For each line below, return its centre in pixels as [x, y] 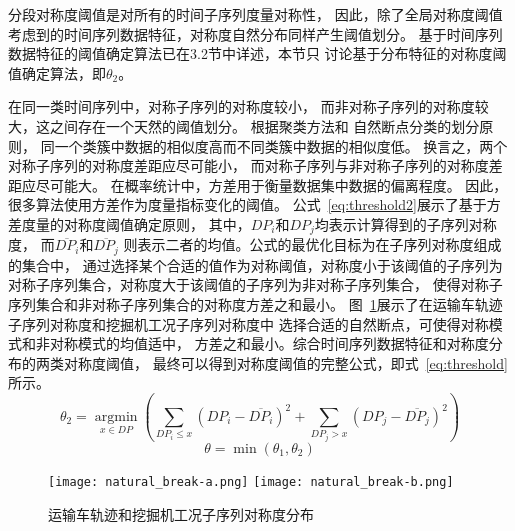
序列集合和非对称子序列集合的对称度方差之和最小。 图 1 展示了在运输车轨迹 [255, 304]
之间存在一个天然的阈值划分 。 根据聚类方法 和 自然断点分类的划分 [264, 125]
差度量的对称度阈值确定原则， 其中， [129, 223]
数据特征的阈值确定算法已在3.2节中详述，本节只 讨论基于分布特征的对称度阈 [257, 53]
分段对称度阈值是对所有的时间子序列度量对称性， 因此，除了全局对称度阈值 [255, 14]
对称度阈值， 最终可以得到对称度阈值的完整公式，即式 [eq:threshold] [285, 362]
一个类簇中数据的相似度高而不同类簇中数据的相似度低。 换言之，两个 [281, 145]
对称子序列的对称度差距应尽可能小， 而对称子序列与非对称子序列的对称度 [248, 165]
